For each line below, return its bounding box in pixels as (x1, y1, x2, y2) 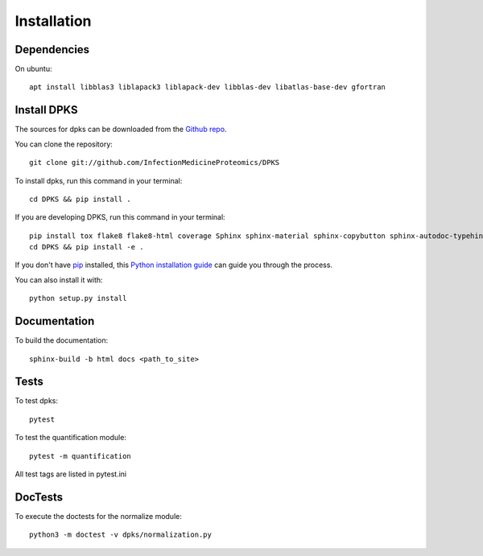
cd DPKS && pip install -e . (29, 242, 144, 252)
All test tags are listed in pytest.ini (14, 469, 127, 479)
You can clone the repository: (14, 139, 113, 149)
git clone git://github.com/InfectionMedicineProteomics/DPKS (29, 158, 280, 167)
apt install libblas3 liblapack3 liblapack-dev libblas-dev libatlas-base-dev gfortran (29, 83, 386, 92)
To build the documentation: (14, 336, 109, 345)
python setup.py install (29, 294, 127, 303)
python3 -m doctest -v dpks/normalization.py (29, 530, 213, 539)
